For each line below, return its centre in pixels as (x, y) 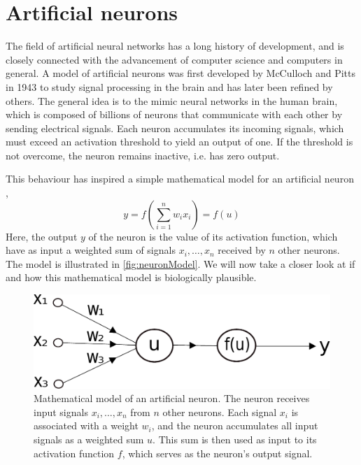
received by (242, 250)
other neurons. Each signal (220, 412)
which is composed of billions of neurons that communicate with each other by (174, 114)
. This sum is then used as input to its (235, 439)
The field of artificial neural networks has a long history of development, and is (175, 46)
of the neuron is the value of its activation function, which (213, 236)
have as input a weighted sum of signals (91, 250)
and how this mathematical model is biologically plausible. (131, 277)
